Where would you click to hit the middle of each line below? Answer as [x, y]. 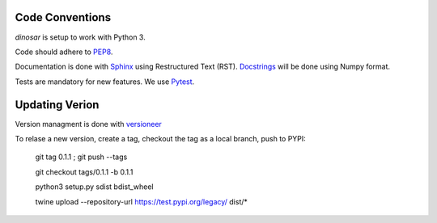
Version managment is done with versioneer [88, 124]
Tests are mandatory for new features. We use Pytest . [105, 82]
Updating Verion [57, 105]
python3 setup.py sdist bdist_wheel [94, 187]
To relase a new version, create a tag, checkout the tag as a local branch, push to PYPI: [161, 138]
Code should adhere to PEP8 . [64, 52]
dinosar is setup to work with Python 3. [80, 37]
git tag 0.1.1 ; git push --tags [81, 157]
